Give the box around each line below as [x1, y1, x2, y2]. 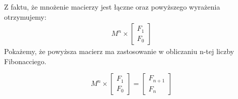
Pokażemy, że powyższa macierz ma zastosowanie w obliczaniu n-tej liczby [4, 46, 234, 57]
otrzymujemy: [4, 11, 47, 22]
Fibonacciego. [4, 56, 47, 66]
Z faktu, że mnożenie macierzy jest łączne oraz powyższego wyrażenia [4, 2, 220, 12]
